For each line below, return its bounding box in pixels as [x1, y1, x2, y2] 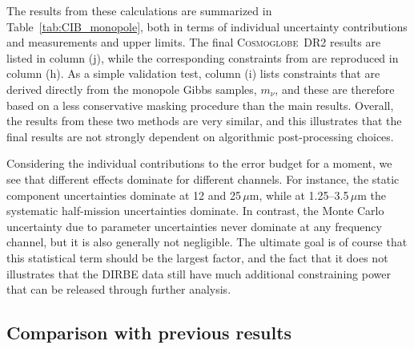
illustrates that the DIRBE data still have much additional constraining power [6, 265, 391, 282]
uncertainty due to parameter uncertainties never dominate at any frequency [6, 217, 382, 234]
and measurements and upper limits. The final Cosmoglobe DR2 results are [6, 34, 381, 51]
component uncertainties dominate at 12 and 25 [6, 186, 241, 203]
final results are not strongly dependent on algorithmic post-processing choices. [6, 128, 394, 144]
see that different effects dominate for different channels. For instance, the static [6, 170, 400, 187]
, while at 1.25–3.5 [259, 186, 349, 203]
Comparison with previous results [6, 320, 292, 345]
